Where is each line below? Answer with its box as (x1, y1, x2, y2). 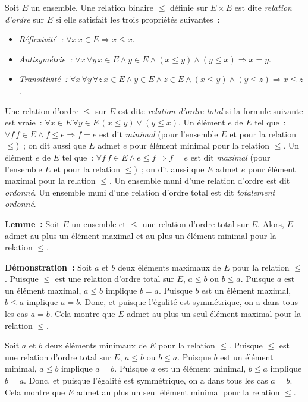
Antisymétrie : (18, 52, 73, 65)
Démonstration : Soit (5, 260, 92, 273)
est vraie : (5, 116, 42, 128)
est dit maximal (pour (190, 150, 271, 163)
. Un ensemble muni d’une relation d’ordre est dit (109, 174, 290, 187)
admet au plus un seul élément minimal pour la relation (76, 385, 280, 398)
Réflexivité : (18, 33, 64, 45)
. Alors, (257, 217, 284, 230)
